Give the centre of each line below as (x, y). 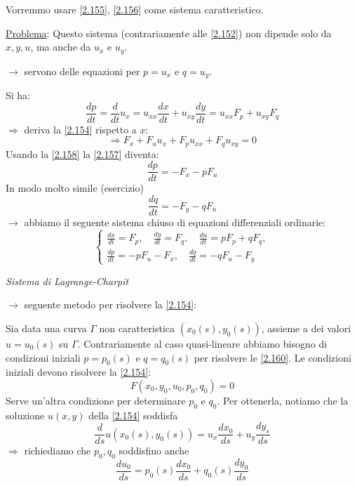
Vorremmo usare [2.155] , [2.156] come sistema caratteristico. (135, 9)
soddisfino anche (154, 451)
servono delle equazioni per (82, 71)
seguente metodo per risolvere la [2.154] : (110, 304)
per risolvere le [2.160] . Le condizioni (272, 357)
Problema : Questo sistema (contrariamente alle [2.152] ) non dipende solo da (169, 33)
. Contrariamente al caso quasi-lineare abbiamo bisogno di (202, 343)
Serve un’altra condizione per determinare (96, 400)
